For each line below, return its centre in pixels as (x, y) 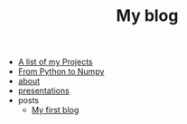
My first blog (55, 110)
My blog (147, 16)
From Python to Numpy (61, 72)
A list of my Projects (55, 62)
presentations (43, 91)
